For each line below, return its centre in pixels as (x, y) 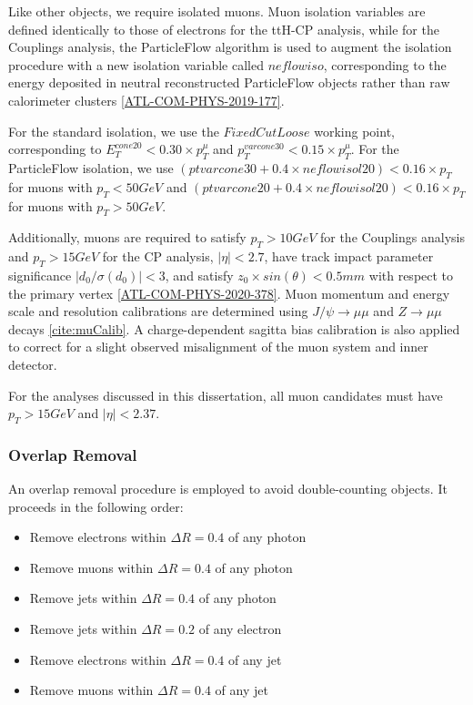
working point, (354, 131)
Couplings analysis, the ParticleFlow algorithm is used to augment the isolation (230, 47)
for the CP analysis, (158, 256)
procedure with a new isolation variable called (136, 64)
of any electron (240, 629)
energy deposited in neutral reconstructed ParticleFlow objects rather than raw (229, 82)
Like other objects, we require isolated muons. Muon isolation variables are (217, 11)
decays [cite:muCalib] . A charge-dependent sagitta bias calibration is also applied (234, 328)
